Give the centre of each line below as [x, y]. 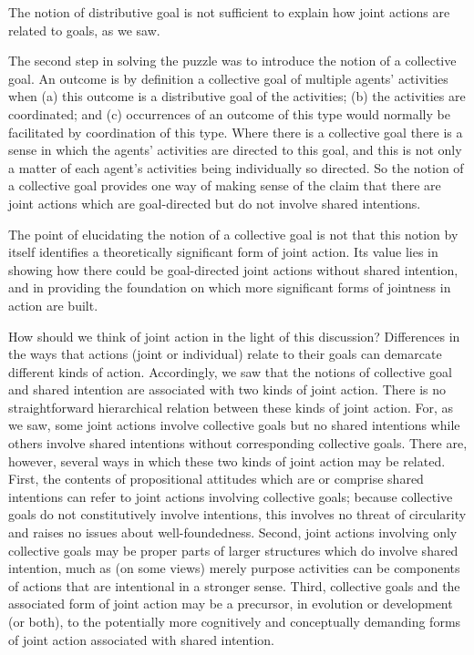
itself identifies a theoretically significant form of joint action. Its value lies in [223, 252]
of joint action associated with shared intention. [141, 639]
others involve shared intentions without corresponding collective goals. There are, [238, 443]
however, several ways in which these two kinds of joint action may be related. [227, 461]
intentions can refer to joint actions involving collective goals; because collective [231, 496]
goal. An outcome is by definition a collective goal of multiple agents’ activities [228, 78]
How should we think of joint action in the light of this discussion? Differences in [234, 336]
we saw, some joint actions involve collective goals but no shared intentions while [234, 425]
